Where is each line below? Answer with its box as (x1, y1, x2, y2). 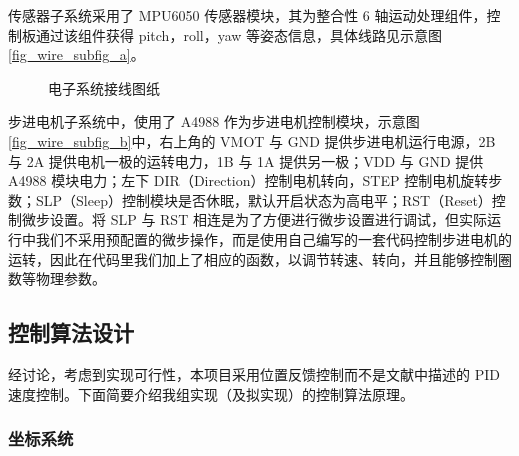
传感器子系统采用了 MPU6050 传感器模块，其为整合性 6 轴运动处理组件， (8, 5, 487, 25)
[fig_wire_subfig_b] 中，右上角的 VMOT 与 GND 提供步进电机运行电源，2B (8, 130, 496, 151)
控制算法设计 (8, 317, 134, 348)
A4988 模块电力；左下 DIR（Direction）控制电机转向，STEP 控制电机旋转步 (8, 170, 503, 191)
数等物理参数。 (8, 268, 106, 289)
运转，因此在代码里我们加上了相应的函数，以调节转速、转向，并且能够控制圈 (8, 248, 512, 269)
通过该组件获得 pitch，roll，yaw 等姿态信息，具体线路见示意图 (35, 24, 443, 45)
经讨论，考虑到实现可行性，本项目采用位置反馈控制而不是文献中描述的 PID (8, 363, 500, 384)
